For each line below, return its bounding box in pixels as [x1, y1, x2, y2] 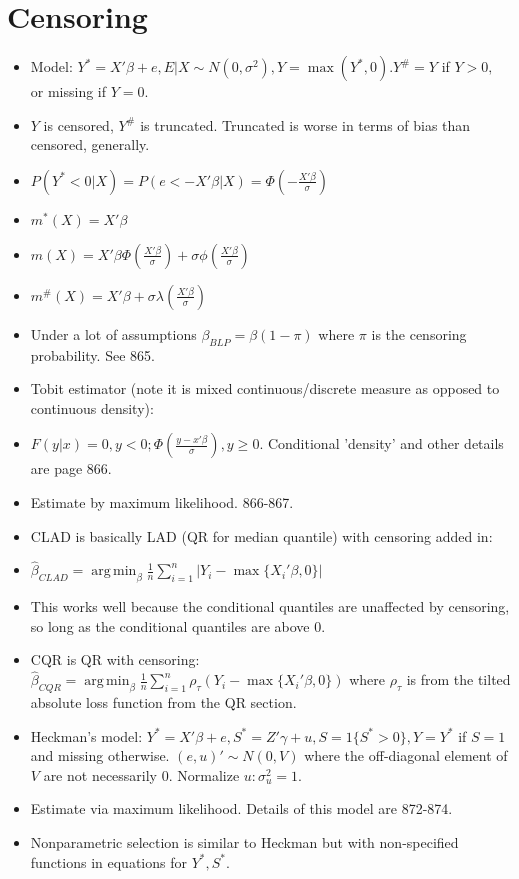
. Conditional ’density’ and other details [259, 433, 504, 454]
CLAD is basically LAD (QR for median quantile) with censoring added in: [30, 525, 493, 546]
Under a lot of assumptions [30, 323, 197, 344]
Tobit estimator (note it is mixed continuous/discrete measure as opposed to [30, 378, 500, 399]
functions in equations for [30, 851, 187, 872]
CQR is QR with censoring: [30, 649, 200, 670]
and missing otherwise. [30, 745, 170, 766]
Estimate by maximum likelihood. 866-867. [30, 492, 294, 513]
